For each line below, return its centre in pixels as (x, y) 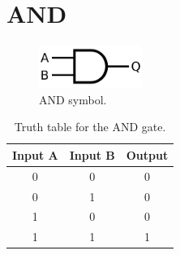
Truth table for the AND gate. (90, 127)
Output (147, 154)
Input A (35, 154)
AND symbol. (73, 99)
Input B (92, 154)
